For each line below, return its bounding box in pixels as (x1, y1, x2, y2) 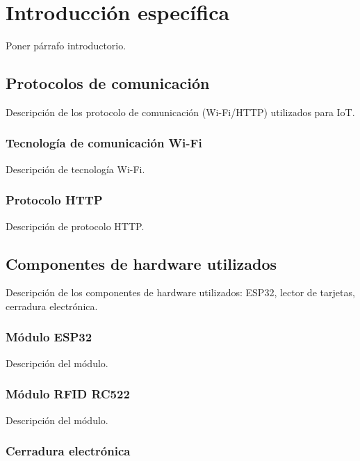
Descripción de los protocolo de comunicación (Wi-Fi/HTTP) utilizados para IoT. (6, 104, 355, 119)
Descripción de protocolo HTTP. (6, 218, 145, 233)
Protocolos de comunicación (6, 72, 210, 94)
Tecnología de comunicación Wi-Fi (6, 134, 202, 152)
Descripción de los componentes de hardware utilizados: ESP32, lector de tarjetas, (6, 285, 355, 300)
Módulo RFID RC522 (6, 385, 130, 403)
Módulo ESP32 (6, 328, 92, 346)
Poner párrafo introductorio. (6, 38, 126, 53)
